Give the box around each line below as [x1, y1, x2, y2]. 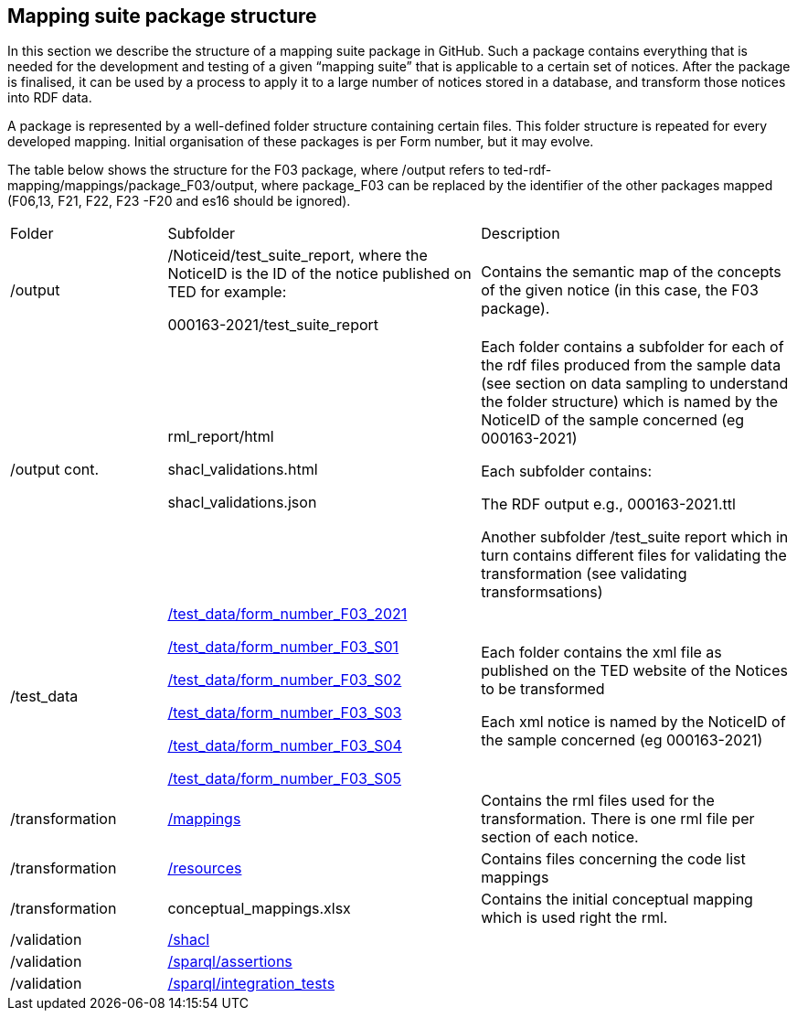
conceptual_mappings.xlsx [167, 899, 351, 918]
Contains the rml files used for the [481, 791, 715, 810]
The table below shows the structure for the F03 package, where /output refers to [7, 162, 500, 178]
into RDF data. [7, 90, 92, 106]
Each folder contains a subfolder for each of [481, 338, 784, 357]
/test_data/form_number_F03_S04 [167, 736, 402, 755]
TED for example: [167, 283, 287, 302]
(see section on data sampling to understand [481, 374, 789, 393]
